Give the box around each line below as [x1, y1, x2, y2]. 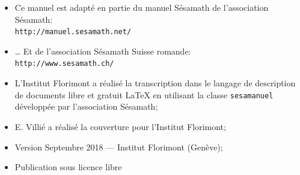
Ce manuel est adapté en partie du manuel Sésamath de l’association [14, 1, 269, 13]
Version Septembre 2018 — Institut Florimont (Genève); [14, 140, 223, 153]
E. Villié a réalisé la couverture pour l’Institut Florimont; [14, 120, 226, 132]
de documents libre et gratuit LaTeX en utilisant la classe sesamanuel [14, 88, 274, 101]
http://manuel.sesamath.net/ [14, 28, 132, 37]
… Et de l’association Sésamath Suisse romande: [14, 44, 191, 57]
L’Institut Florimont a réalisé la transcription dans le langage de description [14, 77, 296, 89]
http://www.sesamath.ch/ [14, 59, 114, 68]
